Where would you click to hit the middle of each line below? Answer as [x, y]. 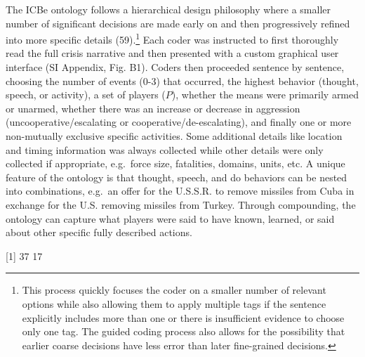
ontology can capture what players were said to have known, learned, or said [170, 218]
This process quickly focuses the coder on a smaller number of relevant [174, 290]
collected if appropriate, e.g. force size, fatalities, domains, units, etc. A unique [175, 163]
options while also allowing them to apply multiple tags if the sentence [174, 303]
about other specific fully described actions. [99, 232]
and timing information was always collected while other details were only [165, 149]
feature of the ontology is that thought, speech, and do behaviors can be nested [177, 177]
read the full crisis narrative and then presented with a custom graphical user [172, 53]
